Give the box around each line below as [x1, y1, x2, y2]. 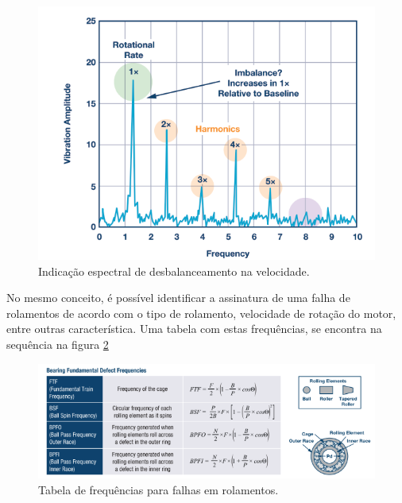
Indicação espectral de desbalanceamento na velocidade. [38, 262, 310, 279]
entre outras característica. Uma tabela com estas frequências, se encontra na [6, 320, 382, 337]
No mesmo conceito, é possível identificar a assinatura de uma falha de [6, 289, 350, 306]
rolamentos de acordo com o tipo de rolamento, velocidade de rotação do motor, [6, 304, 396, 321]
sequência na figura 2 [6, 336, 109, 353]
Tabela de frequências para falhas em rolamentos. [38, 481, 279, 497]
